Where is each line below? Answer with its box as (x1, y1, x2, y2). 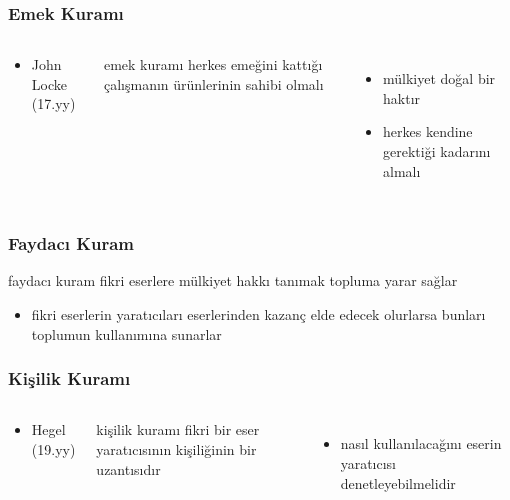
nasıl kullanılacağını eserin (340, 433, 502, 454)
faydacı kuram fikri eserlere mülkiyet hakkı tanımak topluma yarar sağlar (8, 270, 458, 291)
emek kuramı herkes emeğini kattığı (103, 54, 323, 75)
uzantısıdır (96, 458, 161, 479)
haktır (383, 87, 421, 108)
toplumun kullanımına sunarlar (31, 323, 222, 344)
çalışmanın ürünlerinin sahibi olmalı (103, 73, 324, 94)
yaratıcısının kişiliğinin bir (96, 439, 257, 459)
